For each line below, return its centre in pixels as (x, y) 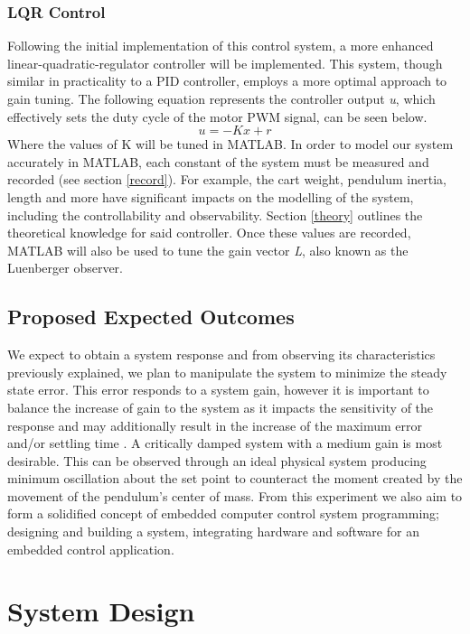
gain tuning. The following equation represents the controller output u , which (221, 98)
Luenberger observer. (65, 268)
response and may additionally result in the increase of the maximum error (215, 425)
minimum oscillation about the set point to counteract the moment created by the (235, 478)
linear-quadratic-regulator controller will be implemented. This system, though (225, 63)
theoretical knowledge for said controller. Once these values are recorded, (209, 233)
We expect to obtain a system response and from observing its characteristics (221, 354)
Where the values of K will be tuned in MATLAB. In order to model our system (230, 144)
